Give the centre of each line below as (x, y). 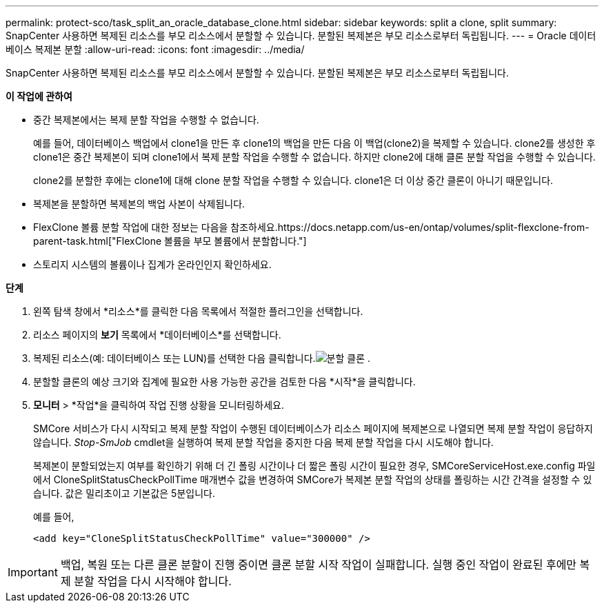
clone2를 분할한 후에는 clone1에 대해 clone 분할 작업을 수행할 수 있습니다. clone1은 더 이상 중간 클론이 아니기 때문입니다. (293, 180)
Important (33, 572)
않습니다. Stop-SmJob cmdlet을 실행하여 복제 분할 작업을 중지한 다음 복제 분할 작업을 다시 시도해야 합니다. (263, 442)
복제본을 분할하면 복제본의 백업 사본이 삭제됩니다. (139, 204)
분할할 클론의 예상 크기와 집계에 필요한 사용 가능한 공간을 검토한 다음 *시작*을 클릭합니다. (224, 382)
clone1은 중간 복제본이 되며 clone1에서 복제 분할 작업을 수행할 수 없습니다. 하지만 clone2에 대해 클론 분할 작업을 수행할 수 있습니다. (314, 157)
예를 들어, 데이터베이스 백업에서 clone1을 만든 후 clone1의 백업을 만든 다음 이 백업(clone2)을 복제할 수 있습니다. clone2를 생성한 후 (314, 143)
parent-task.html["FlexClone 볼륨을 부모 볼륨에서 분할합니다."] (170, 241)
